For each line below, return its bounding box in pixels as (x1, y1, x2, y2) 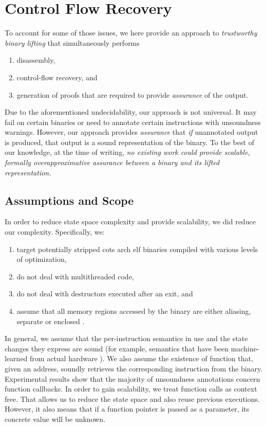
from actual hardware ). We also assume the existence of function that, (30, 353, 253, 364)
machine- (231, 343, 259, 353)
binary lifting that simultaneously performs (5, 37, 140, 48)
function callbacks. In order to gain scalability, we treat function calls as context (5, 383, 257, 394)
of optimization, (16, 254, 67, 264)
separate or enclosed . (16, 315, 85, 326)
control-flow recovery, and (16, 72, 98, 82)
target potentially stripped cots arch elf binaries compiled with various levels (16, 243, 258, 254)
